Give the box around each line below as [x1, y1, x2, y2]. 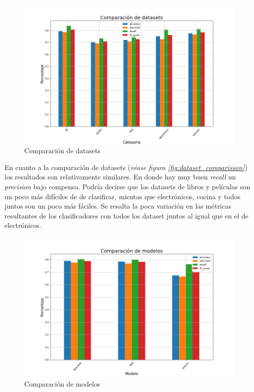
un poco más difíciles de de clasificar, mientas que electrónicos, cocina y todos [4, 191, 241, 201]
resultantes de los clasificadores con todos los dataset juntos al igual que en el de [4, 210, 249, 220]
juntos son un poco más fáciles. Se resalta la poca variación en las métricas [4, 201, 231, 211]
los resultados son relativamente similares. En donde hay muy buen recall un [4, 172, 236, 182]
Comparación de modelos [24, 379, 100, 389]
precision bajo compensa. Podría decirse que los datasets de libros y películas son [4, 181, 251, 192]
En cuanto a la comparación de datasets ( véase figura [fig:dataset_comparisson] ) [4, 162, 248, 172]
